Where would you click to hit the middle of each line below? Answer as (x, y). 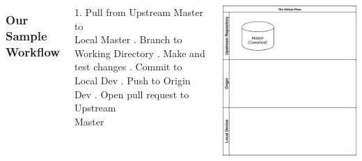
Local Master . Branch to (128, 39)
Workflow (33, 51)
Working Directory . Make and (140, 53)
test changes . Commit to (128, 67)
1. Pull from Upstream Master (139, 12)
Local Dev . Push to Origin (132, 80)
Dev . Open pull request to (132, 94)
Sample (26, 35)
